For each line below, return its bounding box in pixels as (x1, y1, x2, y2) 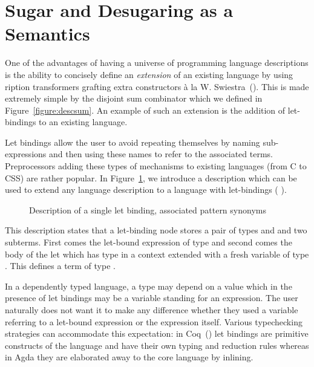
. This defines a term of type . (5, 259, 116, 272)
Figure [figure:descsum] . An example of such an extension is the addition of (5, 103, 286, 116)
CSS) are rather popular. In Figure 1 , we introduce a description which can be (5, 171, 297, 184)
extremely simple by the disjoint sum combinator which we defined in (5, 92, 263, 105)
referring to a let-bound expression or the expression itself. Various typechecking (5, 315, 303, 328)
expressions (5, 148, 47, 160)
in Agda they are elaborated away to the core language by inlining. (5, 351, 253, 363)
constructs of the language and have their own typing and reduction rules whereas (5, 339, 309, 351)
